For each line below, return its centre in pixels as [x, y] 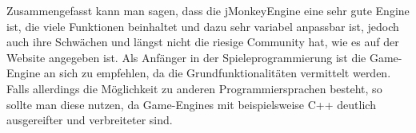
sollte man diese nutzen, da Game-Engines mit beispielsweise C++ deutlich [191, 104]
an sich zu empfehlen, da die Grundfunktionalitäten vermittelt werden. [217, 73]
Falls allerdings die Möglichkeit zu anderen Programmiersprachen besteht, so [194, 88]
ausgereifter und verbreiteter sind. [90, 120]
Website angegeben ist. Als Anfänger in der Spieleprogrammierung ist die [186, 57]
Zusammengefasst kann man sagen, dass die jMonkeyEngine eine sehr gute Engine [208, 10]
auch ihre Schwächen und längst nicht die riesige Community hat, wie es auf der [203, 42]
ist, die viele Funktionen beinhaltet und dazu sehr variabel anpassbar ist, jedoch [203, 26]
